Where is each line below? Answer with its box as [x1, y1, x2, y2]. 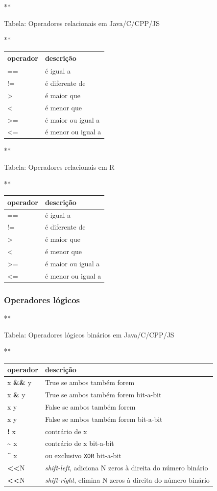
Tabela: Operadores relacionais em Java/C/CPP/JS [4, 18, 160, 28]
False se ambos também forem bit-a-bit [45, 413, 163, 424]
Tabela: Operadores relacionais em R [4, 162, 115, 172]
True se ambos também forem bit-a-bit [45, 389, 162, 400]
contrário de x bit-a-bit [45, 438, 114, 448]
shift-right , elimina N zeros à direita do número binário [45, 475, 210, 485]
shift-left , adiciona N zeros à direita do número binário [45, 463, 208, 473]
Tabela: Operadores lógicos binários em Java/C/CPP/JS [4, 329, 174, 339]
